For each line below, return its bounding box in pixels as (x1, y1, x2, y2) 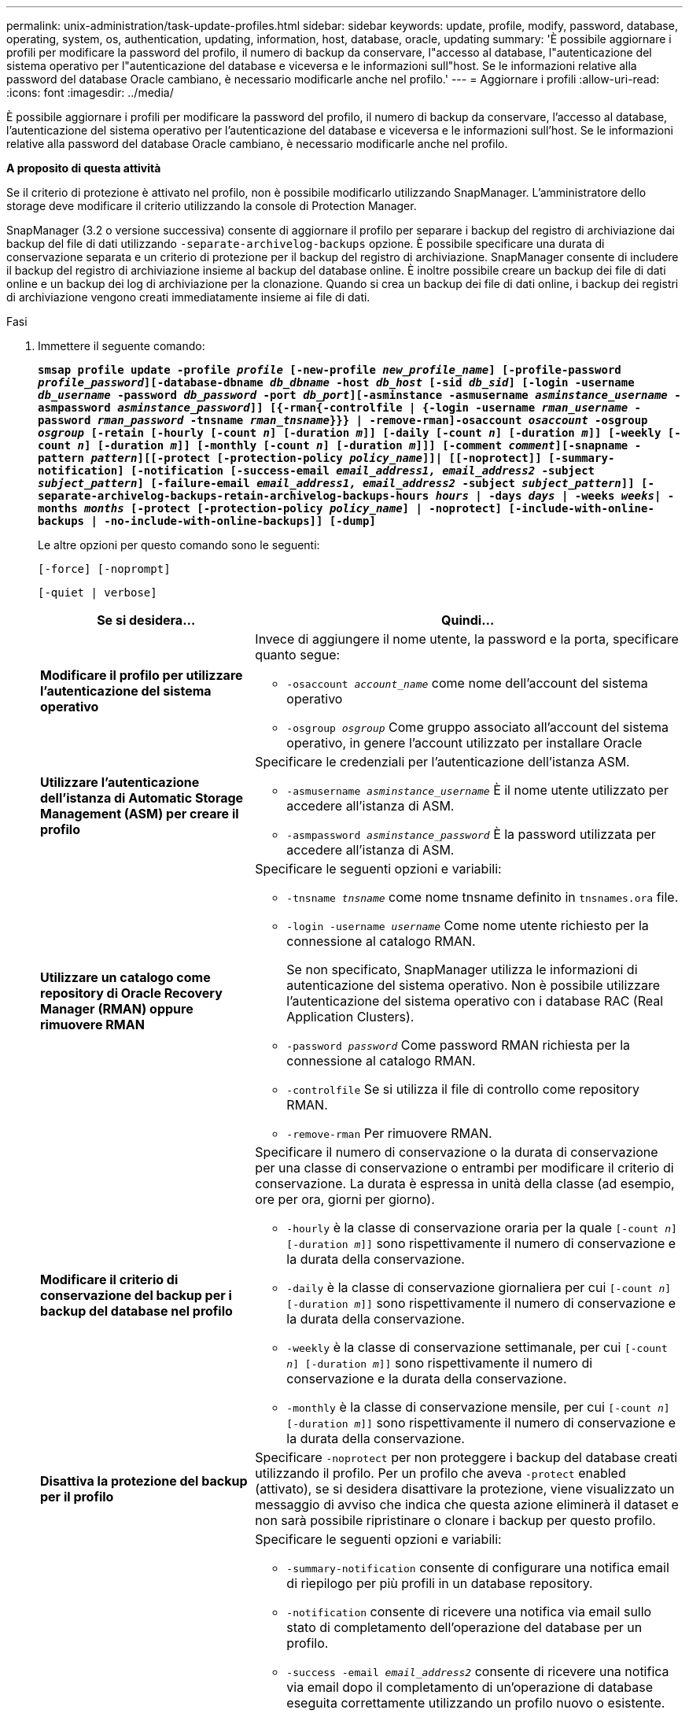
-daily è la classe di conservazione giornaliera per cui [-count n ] (286, 1279, 672, 1295)
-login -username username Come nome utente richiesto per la (286, 918, 649, 933)
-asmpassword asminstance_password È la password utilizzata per (286, 826, 656, 842)
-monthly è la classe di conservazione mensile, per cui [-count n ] (286, 1399, 670, 1415)
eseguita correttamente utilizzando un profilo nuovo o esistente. (286, 1695, 665, 1711)
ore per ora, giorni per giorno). (255, 1191, 435, 1207)
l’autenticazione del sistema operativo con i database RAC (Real (286, 993, 664, 1009)
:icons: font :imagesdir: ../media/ (6, 86, 174, 99)
